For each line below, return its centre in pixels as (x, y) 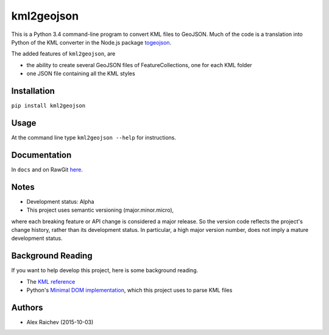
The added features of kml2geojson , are (63, 54)
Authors (27, 307)
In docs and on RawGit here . (47, 169)
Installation (33, 91)
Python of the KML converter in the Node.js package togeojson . (91, 42)
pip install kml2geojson (48, 106)
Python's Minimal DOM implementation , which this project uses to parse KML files (129, 290)
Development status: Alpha (60, 201)
